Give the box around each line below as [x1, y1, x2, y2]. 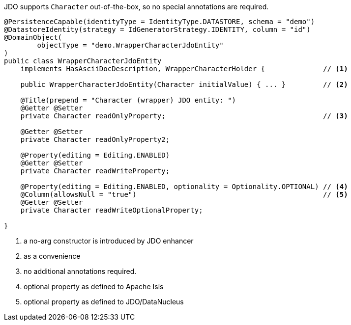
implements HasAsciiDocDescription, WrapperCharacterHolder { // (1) [20, 65, 348, 73]
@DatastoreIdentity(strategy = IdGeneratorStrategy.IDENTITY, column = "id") [4, 26, 311, 33]
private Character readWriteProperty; [20, 167, 170, 175]
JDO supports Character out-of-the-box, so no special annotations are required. [4, 2, 269, 11]
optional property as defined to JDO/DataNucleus [24, 298, 184, 306]
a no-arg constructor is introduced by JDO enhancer [24, 237, 194, 245]
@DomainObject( [4, 33, 62, 41]
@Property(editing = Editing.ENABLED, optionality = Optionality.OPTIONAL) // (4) [20, 183, 348, 190]
